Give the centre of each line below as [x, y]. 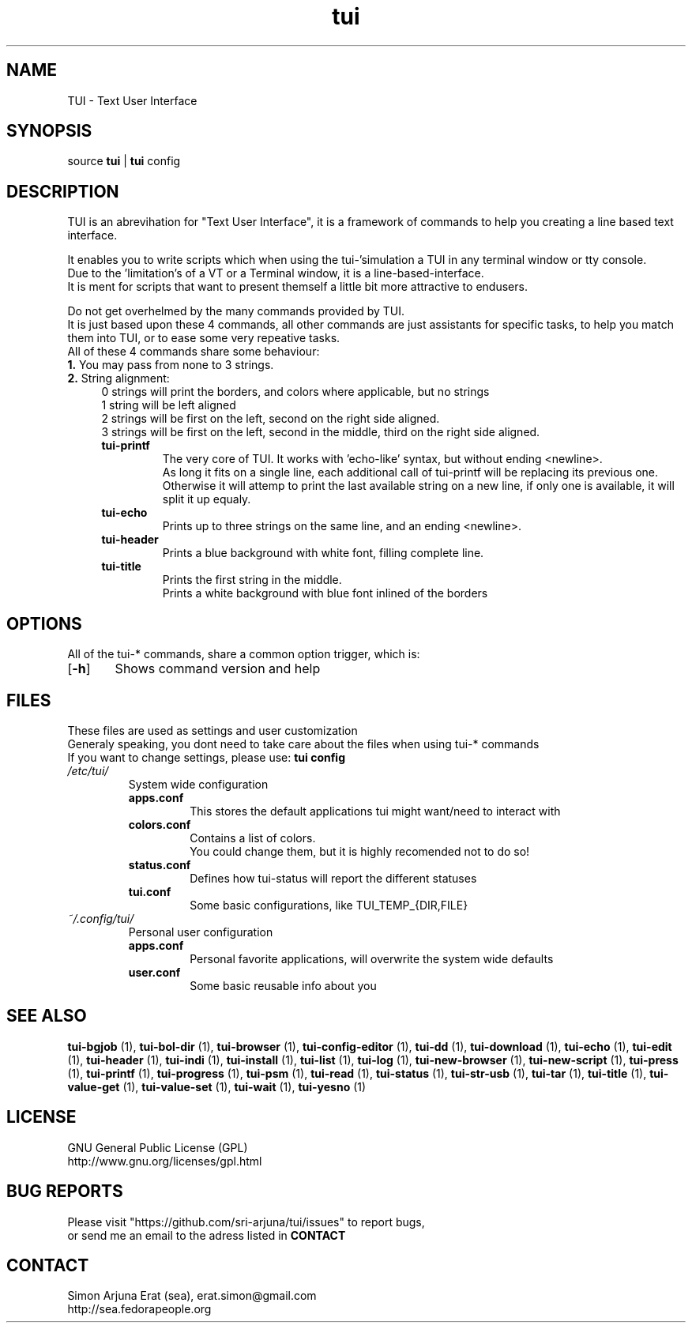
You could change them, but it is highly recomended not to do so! [360, 851]
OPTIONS [44, 623]
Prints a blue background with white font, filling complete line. [323, 553]
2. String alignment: [118, 378]
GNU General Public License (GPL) [158, 1147]
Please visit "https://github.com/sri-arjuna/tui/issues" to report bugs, [246, 1222]
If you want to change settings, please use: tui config [207, 757]
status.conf [160, 864]
